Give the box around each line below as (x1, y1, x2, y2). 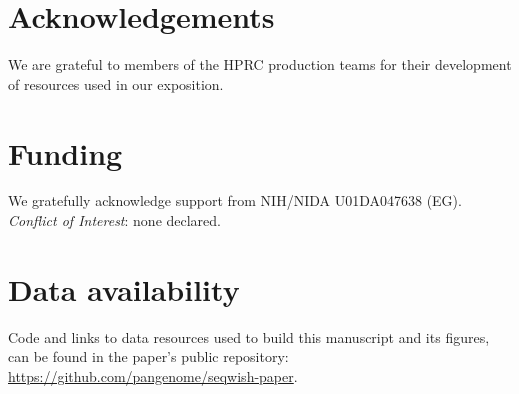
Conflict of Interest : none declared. (8, 210, 222, 231)
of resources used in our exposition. (8, 73, 224, 94)
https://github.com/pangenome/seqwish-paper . (8, 365, 298, 386)
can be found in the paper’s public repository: (8, 346, 289, 367)
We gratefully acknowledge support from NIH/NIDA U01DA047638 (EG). (8, 190, 462, 211)
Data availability (8, 268, 240, 309)
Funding (8, 132, 123, 173)
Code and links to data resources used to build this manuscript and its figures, (8, 326, 490, 347)
